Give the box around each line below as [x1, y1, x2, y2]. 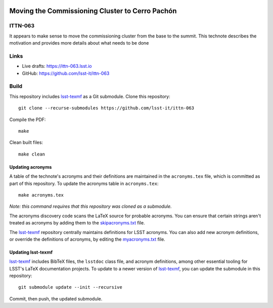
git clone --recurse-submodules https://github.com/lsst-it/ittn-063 [18, 105, 195, 111]
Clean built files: [9, 139, 43, 145]
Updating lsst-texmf [9, 249, 53, 255]
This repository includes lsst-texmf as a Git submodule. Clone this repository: [9, 93, 170, 99]
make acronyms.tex [18, 192, 64, 198]
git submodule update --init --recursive [18, 284, 122, 290]
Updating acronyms [9, 164, 52, 170]
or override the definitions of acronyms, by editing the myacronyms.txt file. [9, 236, 165, 242]
